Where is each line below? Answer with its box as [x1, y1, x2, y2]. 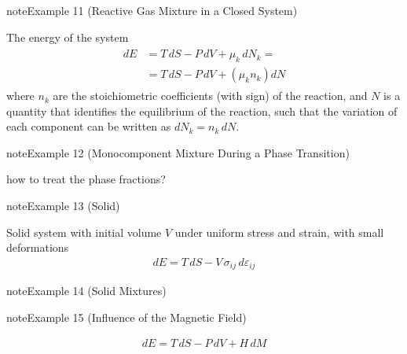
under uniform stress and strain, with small [174, 223, 384, 240]
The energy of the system [6, 28, 129, 45]
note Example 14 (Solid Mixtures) [6, 282, 167, 299]
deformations [6, 239, 69, 256]
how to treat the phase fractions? [6, 171, 166, 187]
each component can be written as [6, 118, 171, 135]
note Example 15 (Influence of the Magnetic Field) [6, 308, 247, 325]
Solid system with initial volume [6, 223, 162, 240]
